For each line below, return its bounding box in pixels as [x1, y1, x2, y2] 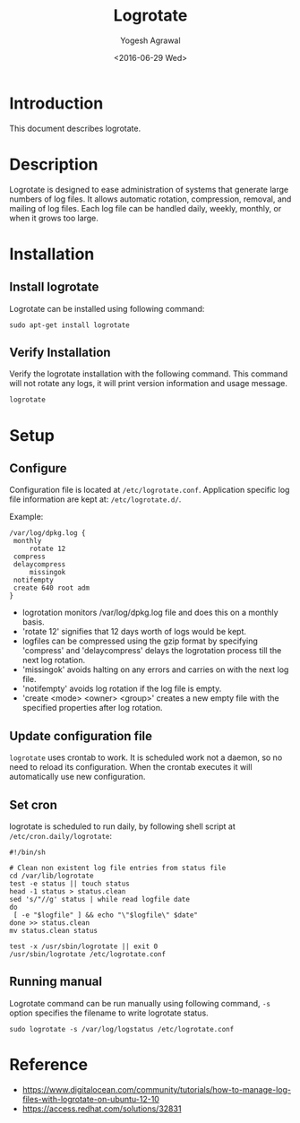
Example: [9, 512, 44, 523]
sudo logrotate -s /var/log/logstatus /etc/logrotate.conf [9, 1024, 235, 1033]
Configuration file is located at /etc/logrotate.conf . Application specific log [9, 485, 290, 496]
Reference [9, 1055, 88, 1075]
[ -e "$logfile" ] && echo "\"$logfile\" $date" [13, 911, 199, 920]
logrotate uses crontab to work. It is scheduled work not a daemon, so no [9, 752, 283, 763]
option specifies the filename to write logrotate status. [9, 1007, 209, 1018]
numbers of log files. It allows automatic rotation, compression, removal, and [9, 194, 292, 204]
